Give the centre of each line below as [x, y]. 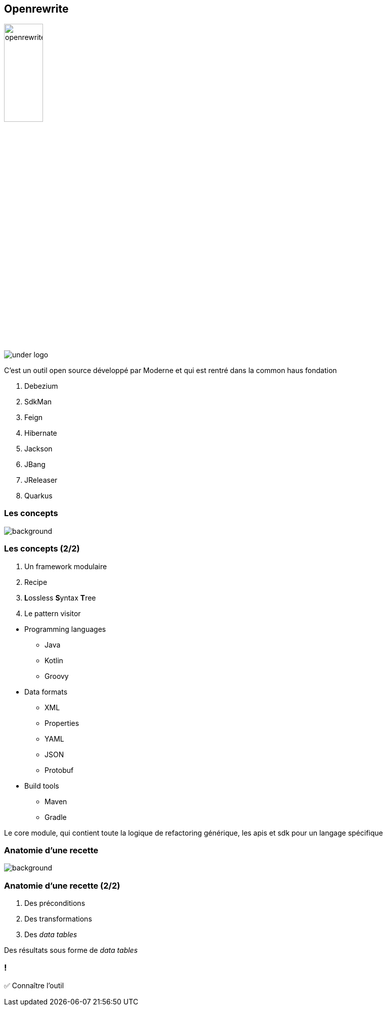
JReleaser [41, 480]
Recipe [36, 582]
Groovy [57, 676]
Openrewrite [36, 9]
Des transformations [58, 919]
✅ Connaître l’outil [34, 985]
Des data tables [51, 935]
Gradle [56, 817]
